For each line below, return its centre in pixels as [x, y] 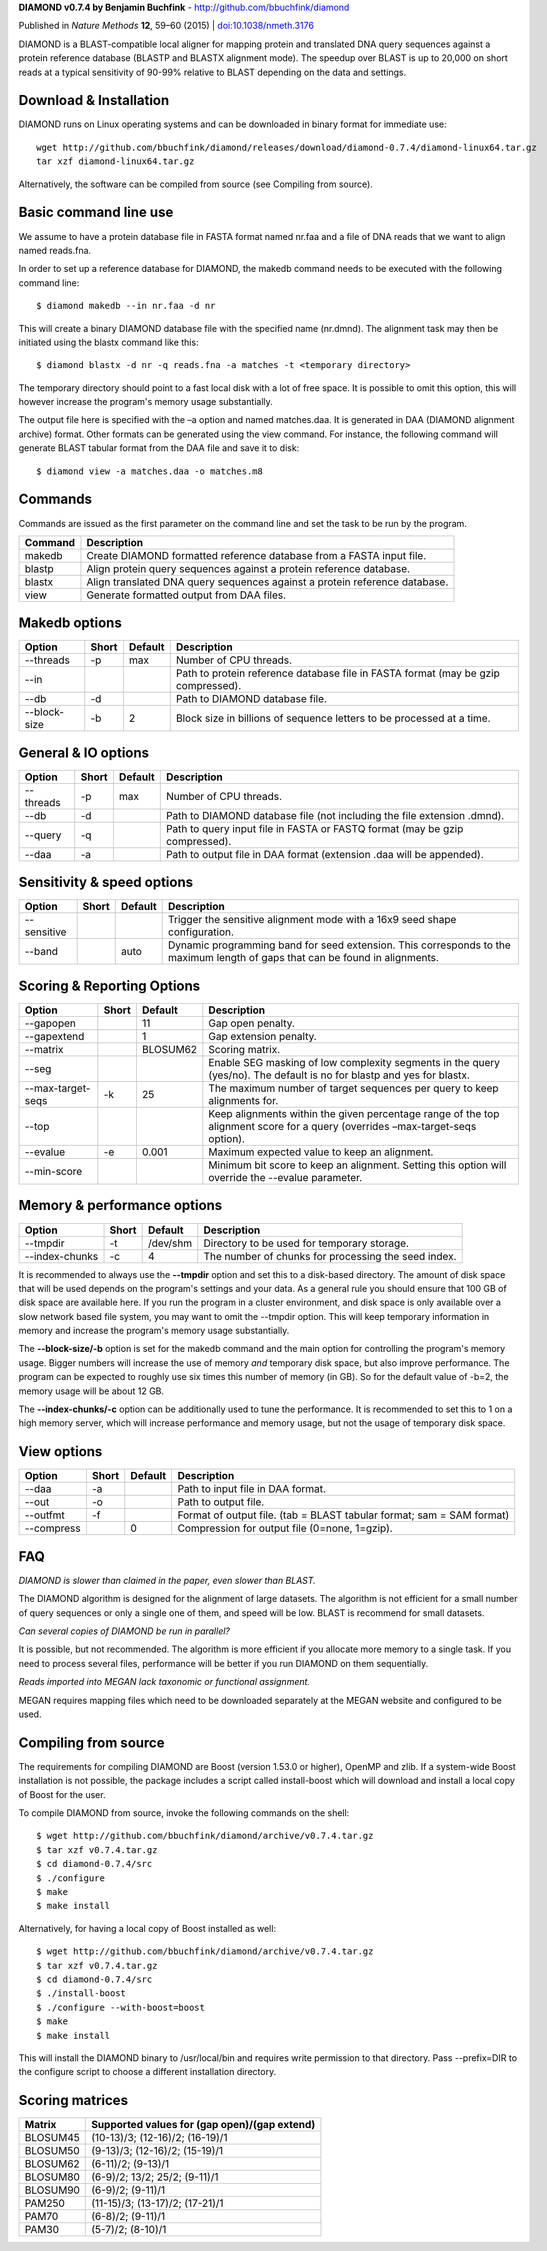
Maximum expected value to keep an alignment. [321, 1152]
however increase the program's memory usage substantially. [146, 402]
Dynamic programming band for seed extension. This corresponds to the [340, 945]
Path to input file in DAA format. [252, 1489]
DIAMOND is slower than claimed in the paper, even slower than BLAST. [167, 1580]
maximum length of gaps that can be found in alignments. [304, 958]
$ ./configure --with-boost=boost [120, 2007]
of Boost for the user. [62, 1794]
